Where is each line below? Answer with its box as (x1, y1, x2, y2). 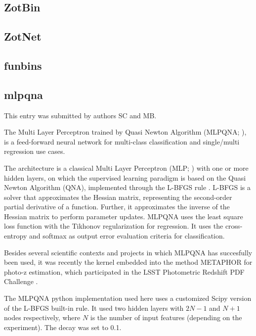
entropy (4, 231, 27, 241)
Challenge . (4, 276, 38, 287)
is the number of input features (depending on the (90, 312, 242, 323)
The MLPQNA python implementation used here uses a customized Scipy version (4, 293, 252, 303)
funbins (4, 57, 42, 73)
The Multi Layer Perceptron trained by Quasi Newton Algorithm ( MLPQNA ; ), (4, 127, 247, 137)
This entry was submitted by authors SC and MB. (4, 110, 157, 120)
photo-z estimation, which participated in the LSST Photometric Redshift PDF (4, 266, 245, 277)
